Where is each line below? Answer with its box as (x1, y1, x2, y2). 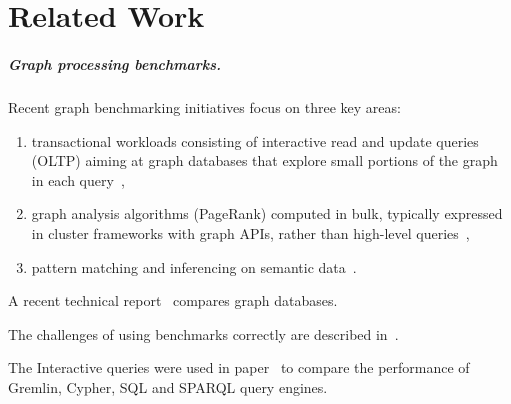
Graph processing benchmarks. (8, 53, 221, 74)
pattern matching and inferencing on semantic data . (31, 256, 357, 277)
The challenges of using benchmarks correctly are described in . (8, 323, 399, 344)
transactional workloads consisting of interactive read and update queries (31, 130, 479, 151)
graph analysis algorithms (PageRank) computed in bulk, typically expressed (31, 203, 503, 224)
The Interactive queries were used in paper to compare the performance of (8, 357, 470, 378)
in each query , (31, 169, 125, 190)
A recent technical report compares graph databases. (8, 290, 338, 311)
